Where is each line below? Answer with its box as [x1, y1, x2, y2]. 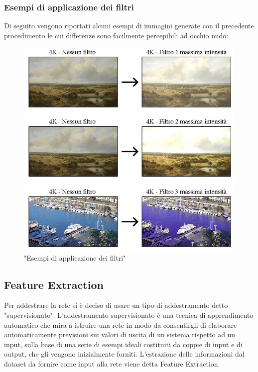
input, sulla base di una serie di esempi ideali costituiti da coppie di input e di [4, 339, 243, 349]
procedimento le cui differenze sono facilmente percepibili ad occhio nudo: [4, 30, 229, 40]
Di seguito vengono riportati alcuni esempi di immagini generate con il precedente [4, 20, 254, 31]
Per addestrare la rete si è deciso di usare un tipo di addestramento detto [4, 300, 228, 310]
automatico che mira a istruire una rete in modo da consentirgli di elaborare [4, 319, 237, 330]
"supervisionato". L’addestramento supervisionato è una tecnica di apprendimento [4, 310, 254, 320]
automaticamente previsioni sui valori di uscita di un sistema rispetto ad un [4, 329, 236, 340]
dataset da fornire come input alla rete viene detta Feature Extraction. [4, 358, 220, 369]
